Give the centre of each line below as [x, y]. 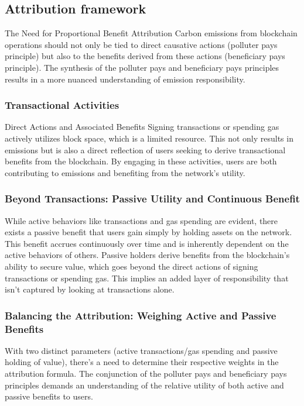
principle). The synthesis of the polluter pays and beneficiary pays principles [142, 67]
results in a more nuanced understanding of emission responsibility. [125, 79]
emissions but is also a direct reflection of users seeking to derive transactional [145, 149]
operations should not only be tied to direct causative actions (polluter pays [141, 44]
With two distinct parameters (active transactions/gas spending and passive [141, 350]
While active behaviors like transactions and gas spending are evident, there [141, 220]
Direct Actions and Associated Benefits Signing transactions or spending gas [142, 127]
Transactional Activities [62, 105]
